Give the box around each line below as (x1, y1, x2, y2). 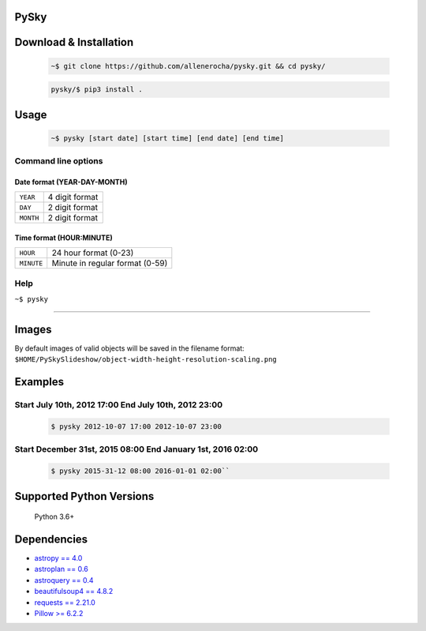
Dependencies (14, 532, 88, 546)
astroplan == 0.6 (34, 565, 88, 574)
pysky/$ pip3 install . (50, 85, 144, 94)
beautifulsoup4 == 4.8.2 (34, 587, 114, 596)
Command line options (14, 156, 103, 167)
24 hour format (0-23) (51, 247, 134, 258)
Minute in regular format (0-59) (51, 257, 168, 269)
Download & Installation (14, 36, 134, 49)
